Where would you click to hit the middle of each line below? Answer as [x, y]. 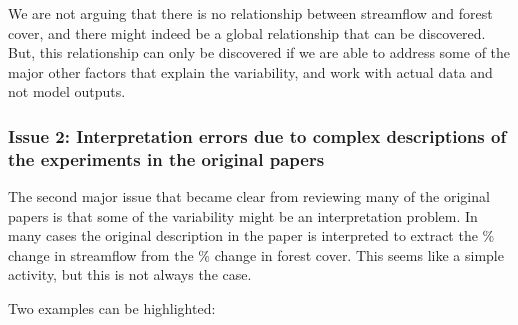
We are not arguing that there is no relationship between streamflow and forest [250, 13]
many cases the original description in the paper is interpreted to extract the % [251, 235]
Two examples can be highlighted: [112, 308]
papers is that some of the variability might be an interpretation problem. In [243, 215]
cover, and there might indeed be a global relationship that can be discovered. [247, 32]
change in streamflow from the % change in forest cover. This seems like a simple [256, 254]
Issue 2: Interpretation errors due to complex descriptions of [257, 135]
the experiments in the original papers [166, 158]
